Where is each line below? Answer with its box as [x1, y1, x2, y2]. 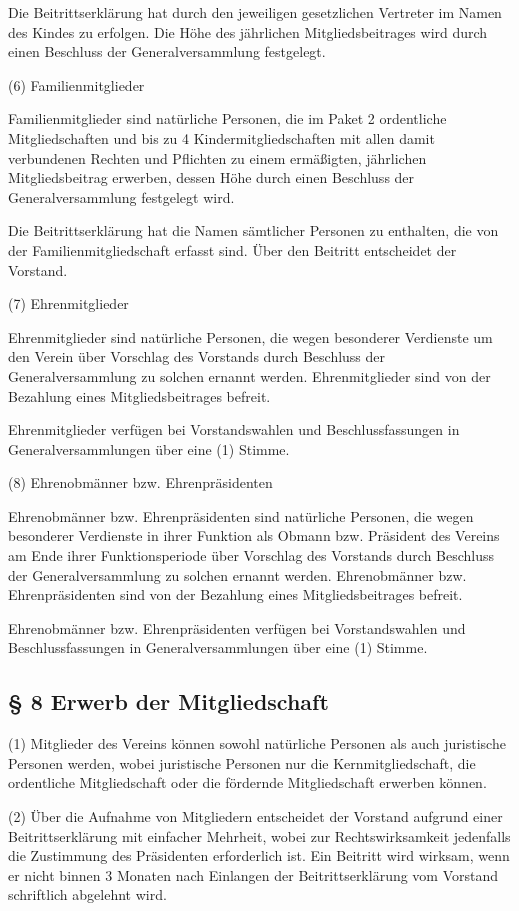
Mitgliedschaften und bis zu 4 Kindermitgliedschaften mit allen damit [8, 127, 435, 148]
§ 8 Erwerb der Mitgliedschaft [8, 686, 329, 717]
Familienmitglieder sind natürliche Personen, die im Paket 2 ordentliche [8, 108, 447, 129]
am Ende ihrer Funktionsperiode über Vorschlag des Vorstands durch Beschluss [8, 545, 495, 566]
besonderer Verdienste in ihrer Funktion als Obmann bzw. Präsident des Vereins [8, 525, 500, 546]
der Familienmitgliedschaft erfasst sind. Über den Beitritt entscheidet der [8, 239, 457, 260]
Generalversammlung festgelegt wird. [8, 186, 235, 207]
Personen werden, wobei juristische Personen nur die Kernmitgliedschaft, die [8, 752, 476, 773]
